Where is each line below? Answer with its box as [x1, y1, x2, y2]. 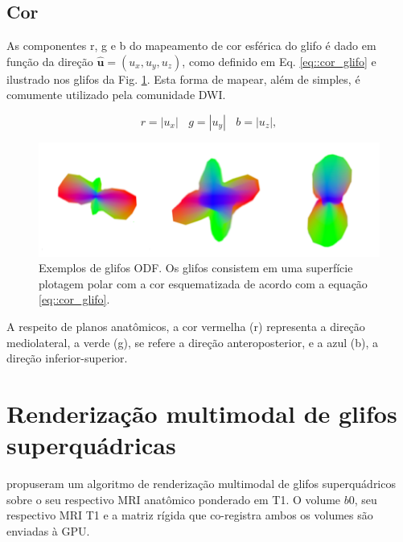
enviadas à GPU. [6, 522, 90, 539]
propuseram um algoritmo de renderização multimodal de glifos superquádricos [6, 475, 396, 492]
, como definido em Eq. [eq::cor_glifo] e [182, 52, 376, 69]
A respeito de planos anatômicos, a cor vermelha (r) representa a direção [6, 318, 365, 335]
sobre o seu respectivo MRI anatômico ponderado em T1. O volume [6, 490, 341, 507]
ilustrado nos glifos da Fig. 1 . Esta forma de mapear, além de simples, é [6, 70, 360, 87]
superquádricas [6, 428, 176, 461]
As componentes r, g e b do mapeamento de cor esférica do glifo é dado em [6, 37, 376, 54]
